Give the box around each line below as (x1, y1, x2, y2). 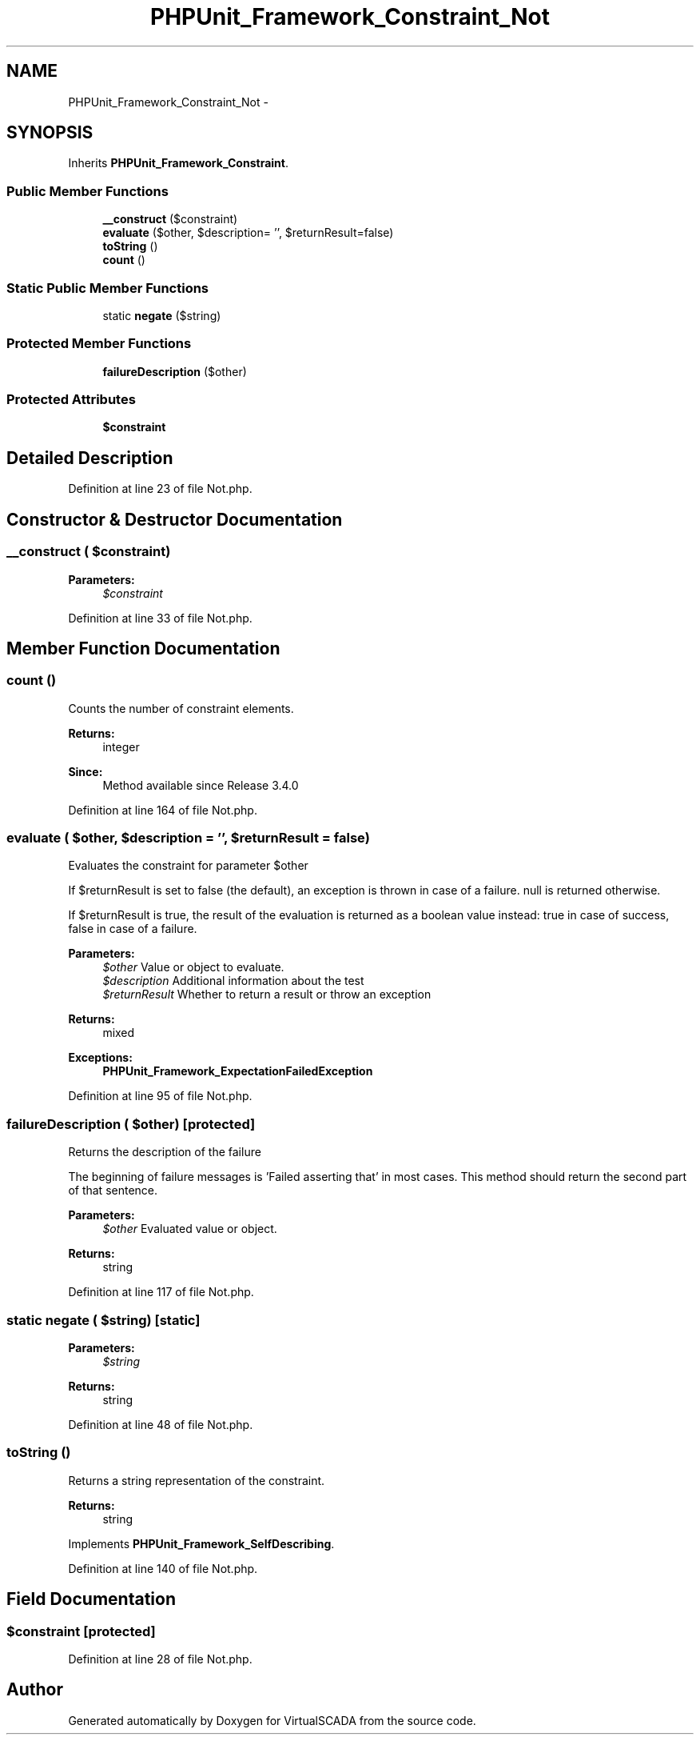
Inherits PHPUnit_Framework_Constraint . (68, 156, 288, 170)
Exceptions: (68, 1051, 133, 1065)
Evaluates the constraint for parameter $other (68, 858, 308, 873)
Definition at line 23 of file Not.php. (68, 482, 253, 496)
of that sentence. (68, 1183, 158, 1198)
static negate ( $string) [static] (6, 1311, 201, 1328)
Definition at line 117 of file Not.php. (68, 1285, 254, 1299)
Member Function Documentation (6, 638, 280, 658)
